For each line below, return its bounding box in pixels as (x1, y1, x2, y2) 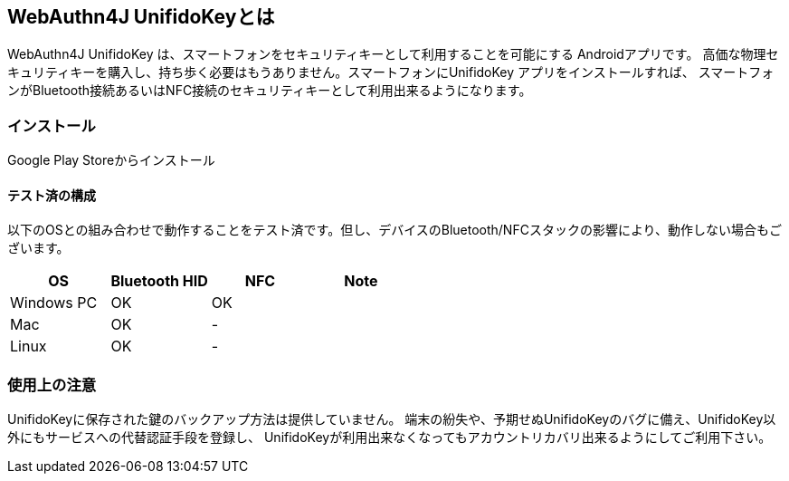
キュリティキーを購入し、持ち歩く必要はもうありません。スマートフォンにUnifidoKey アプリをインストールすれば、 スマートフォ (7, 64, 775, 81)
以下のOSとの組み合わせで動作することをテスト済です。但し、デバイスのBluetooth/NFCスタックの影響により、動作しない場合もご (7, 222, 783, 238)
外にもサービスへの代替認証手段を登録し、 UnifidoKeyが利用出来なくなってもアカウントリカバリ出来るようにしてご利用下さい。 (7, 429, 772, 446)
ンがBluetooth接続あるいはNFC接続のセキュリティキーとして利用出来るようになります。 (7, 82, 532, 99)
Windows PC (10, 293, 98, 313)
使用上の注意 (7, 375, 97, 394)
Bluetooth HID (110, 272, 208, 291)
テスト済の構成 (7, 187, 96, 203)
